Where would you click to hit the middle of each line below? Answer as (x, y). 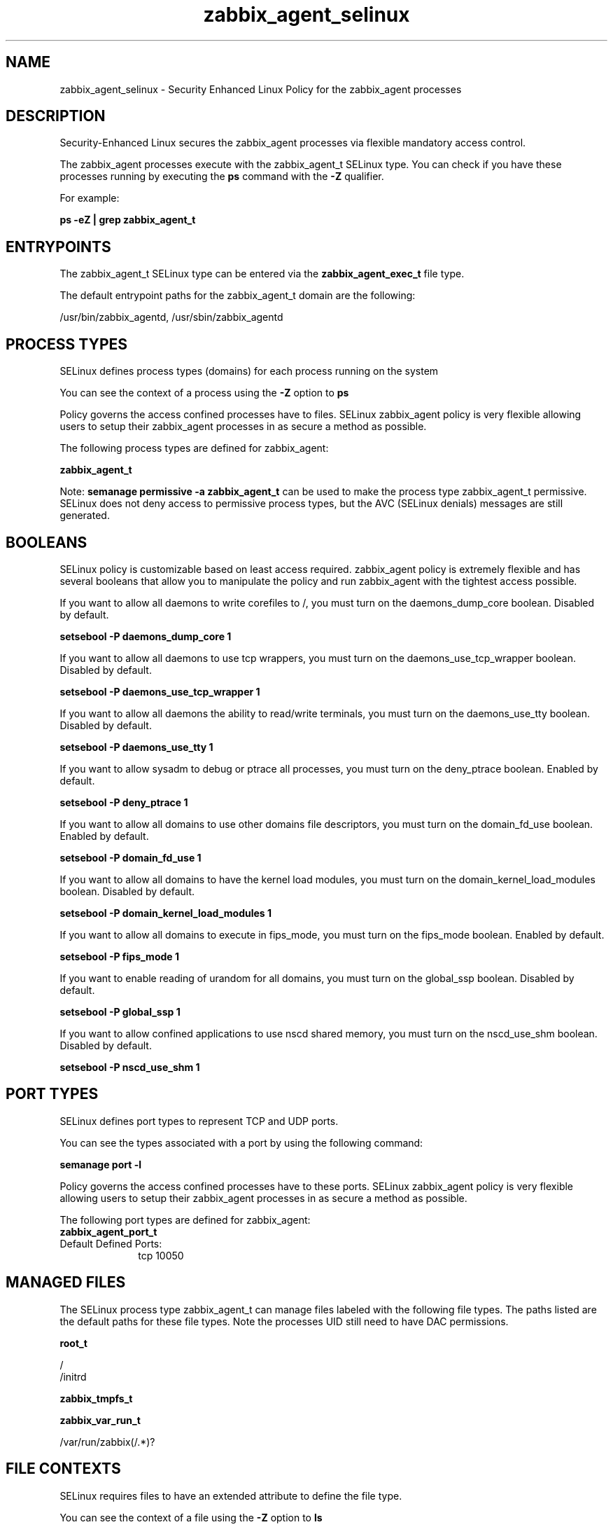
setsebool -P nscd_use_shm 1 (130, 1067)
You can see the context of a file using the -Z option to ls (191, 1517)
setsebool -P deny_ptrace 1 (124, 802)
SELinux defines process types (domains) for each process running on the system (249, 371)
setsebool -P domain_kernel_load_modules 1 (166, 913)
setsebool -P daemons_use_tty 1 (136, 747)
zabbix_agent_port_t (108, 1231)
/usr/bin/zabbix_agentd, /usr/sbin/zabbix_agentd (171, 317)
